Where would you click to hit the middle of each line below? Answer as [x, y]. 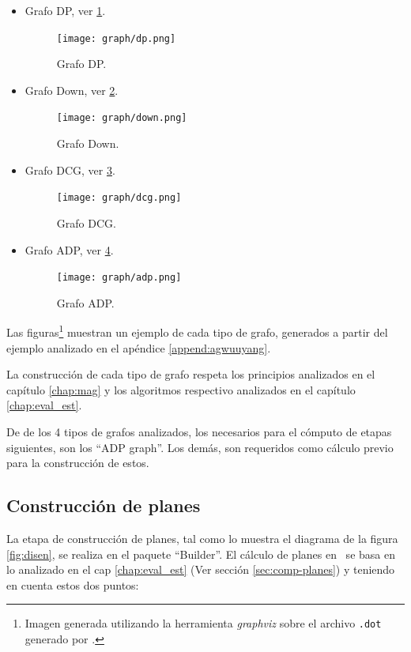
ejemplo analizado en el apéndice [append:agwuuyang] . [139, 347]
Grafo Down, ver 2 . [72, 90]
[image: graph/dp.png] [116, 38]
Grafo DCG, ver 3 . [70, 170]
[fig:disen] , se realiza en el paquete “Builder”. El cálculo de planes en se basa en [201, 554]
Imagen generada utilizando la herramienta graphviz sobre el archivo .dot [203, 623]
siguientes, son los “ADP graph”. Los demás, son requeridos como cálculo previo [200, 447]
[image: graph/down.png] [122, 118]
